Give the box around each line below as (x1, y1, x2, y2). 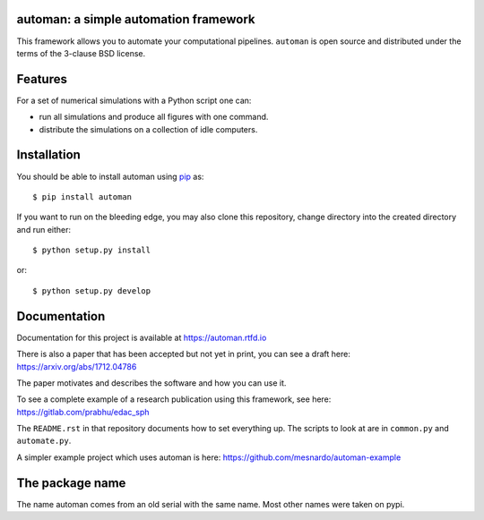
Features (16, 72, 67, 87)
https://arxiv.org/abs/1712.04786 (16, 361, 137, 371)
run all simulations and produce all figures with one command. (39, 112, 269, 123)
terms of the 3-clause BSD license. (16, 47, 146, 58)
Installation (16, 148, 81, 163)
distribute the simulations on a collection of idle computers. (39, 124, 258, 134)
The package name (16, 475, 126, 490)
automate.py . (16, 435, 72, 447)
